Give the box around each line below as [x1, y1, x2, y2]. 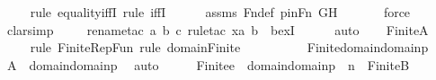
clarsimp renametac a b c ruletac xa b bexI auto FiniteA [6, 20, 429, 39]
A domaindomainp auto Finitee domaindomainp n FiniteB [6, 55, 410, 74]
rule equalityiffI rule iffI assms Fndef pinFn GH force [30, 3, 411, 21]
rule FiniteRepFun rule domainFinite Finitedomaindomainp [30, 38, 429, 57]
